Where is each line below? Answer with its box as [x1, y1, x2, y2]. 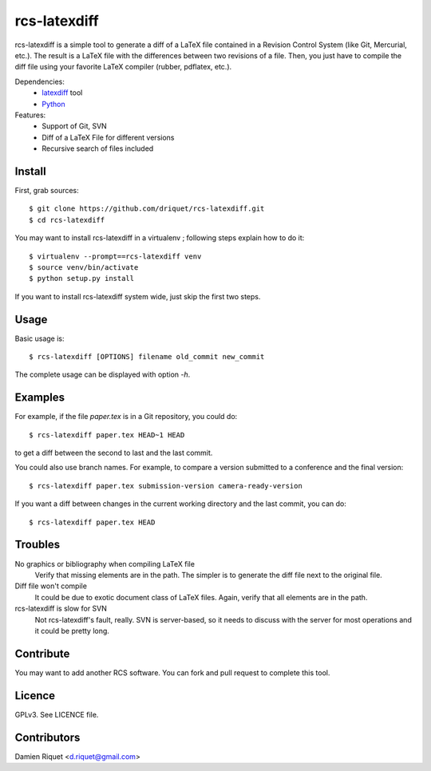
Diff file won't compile [14, 581, 88, 591]
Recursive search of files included [42, 144, 154, 153]
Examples [14, 391, 65, 405]
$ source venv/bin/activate [29, 263, 139, 271]
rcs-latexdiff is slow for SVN [14, 603, 108, 614]
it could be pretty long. [34, 626, 109, 635]
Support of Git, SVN [42, 121, 107, 131]
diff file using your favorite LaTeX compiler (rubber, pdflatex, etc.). [14, 62, 232, 72]
